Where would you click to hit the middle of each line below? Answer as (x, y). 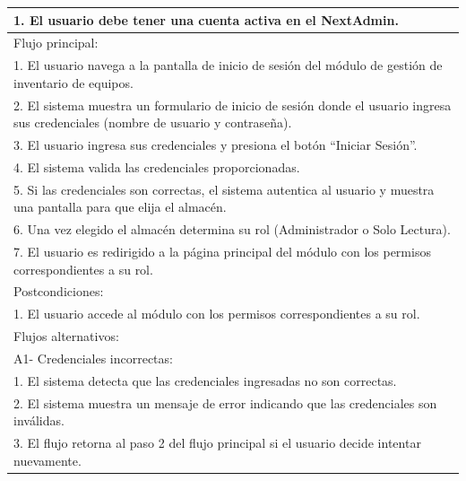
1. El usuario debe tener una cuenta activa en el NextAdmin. (206, 19)
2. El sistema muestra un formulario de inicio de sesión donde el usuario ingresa (233, 105)
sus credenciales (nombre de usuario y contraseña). (153, 122)
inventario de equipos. (73, 82)
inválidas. (39, 420)
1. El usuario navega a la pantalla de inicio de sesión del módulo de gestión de (228, 65)
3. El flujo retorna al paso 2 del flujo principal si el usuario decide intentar (217, 443)
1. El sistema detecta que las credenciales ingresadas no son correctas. (205, 380)
